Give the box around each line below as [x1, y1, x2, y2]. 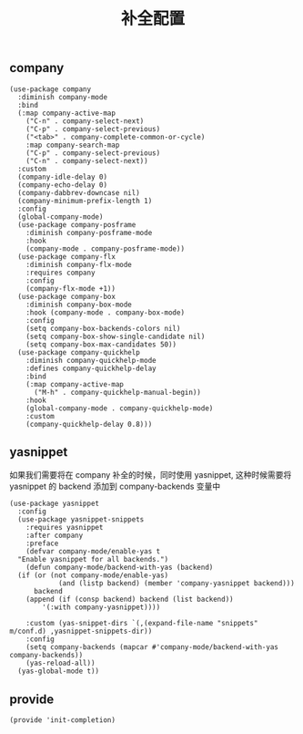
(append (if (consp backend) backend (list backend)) [25, 594, 234, 605]
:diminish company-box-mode [25, 300, 132, 309]
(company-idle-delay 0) [17, 172, 107, 181]
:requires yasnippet [25, 523, 104, 532]
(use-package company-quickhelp [17, 347, 141, 357]
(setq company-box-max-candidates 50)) [25, 339, 177, 349]
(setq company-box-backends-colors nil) [25, 324, 181, 333]
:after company [25, 531, 84, 541]
